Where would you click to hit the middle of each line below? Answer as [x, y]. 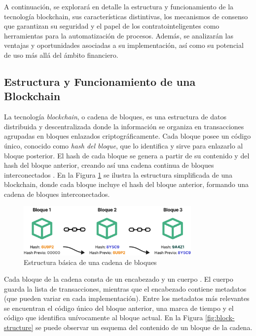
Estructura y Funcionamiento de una [100, 81]
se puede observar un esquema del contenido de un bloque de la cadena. [144, 327]
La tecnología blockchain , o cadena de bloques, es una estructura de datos [115, 117]
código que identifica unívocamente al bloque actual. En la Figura [104, 317]
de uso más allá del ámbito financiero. [61, 55]
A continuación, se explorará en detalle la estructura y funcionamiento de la [119, 6]
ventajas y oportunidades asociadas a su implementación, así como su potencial [124, 45]
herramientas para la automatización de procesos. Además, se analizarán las [119, 35]
